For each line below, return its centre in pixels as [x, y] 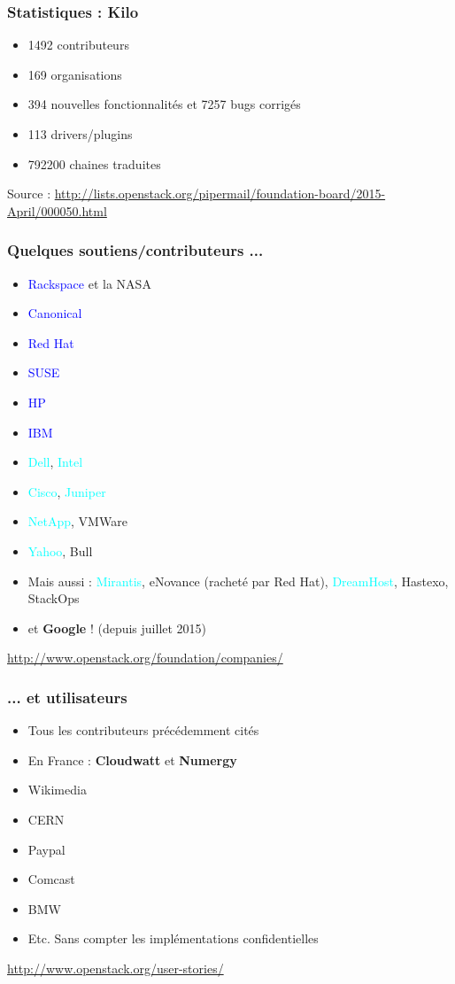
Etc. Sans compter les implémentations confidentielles [173, 938]
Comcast [51, 879]
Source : [29, 194]
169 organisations [75, 74]
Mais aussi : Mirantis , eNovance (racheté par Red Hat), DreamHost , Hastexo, [238, 581]
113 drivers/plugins [80, 134]
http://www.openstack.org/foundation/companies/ [145, 658]
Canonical [55, 313]
